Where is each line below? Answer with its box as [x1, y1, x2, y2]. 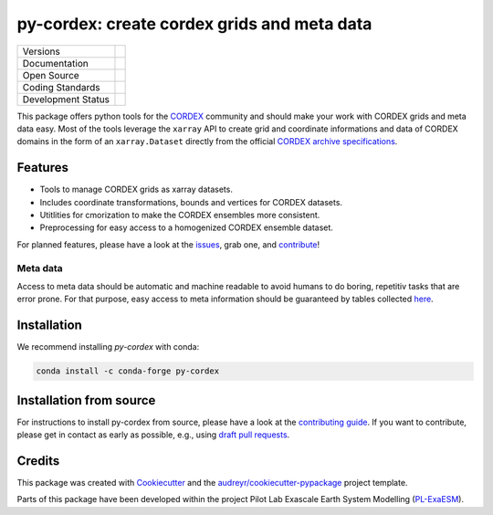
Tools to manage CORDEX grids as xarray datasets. [39, 184, 233, 195]
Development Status [22, 92, 110, 105]
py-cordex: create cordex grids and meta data [16, 14, 372, 34]
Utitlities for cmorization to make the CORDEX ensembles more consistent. [39, 210, 320, 221]
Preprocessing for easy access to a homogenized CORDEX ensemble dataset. [39, 222, 333, 233]
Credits [16, 453, 60, 468]
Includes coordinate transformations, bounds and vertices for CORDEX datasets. [39, 196, 342, 207]
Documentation [22, 57, 89, 69]
